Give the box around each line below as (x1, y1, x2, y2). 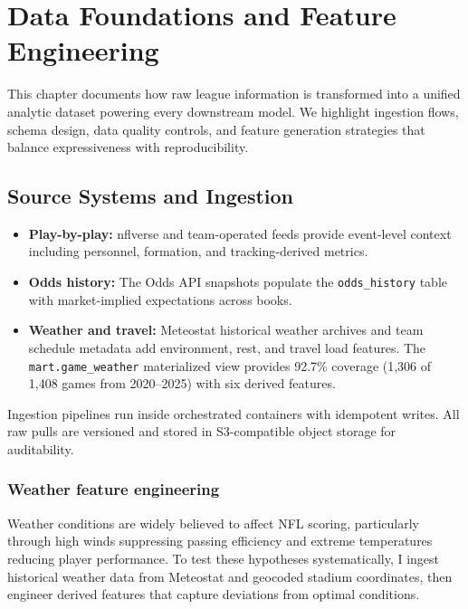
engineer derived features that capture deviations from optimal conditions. (7, 585, 420, 604)
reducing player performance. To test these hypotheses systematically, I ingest (7, 548, 440, 567)
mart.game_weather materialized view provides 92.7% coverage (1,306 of (28, 356, 432, 375)
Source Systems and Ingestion (7, 182, 294, 210)
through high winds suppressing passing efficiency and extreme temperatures (7, 531, 433, 550)
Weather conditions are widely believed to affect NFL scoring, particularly (7, 513, 419, 532)
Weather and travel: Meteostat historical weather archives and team (28, 320, 424, 339)
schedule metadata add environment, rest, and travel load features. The (28, 338, 426, 357)
